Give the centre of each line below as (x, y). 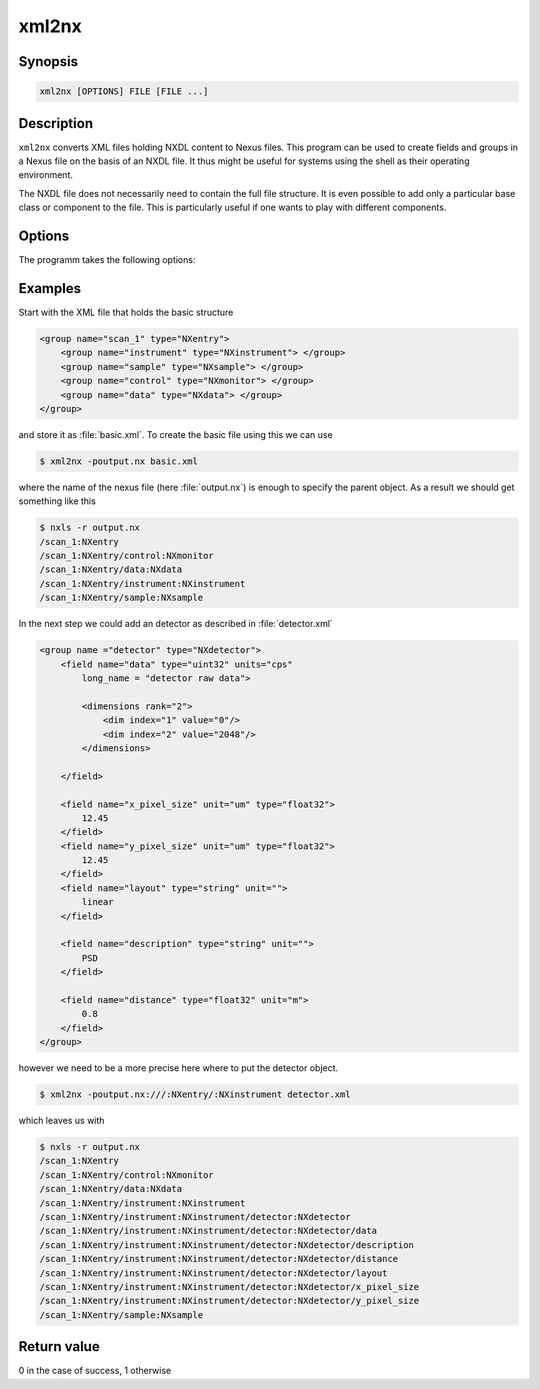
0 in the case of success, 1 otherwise (95, 1371)
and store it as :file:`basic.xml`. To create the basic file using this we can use (176, 434)
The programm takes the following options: (107, 260)
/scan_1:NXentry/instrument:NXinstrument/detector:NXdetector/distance (219, 1259)
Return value (59, 1346)
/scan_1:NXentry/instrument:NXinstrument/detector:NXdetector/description (227, 1244)
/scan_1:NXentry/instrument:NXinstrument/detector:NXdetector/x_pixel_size (229, 1286)
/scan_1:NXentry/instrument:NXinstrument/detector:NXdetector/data (208, 1231)
